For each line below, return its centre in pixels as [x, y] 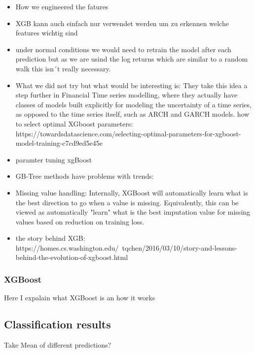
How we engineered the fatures [62, 6]
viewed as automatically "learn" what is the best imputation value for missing [133, 212]
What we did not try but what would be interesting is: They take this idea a [131, 85]
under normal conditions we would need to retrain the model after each [123, 49]
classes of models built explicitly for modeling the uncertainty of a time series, [133, 104]
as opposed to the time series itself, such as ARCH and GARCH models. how [132, 114]
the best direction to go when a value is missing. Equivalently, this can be [127, 202]
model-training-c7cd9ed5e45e [59, 143]
